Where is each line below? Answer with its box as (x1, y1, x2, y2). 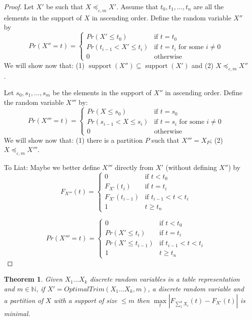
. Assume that (116, 1, 158, 11)
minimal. (4, 308, 31, 318)
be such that (46, 1, 83, 11)
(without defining (165, 162, 217, 172)
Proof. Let (4, 1, 34, 11)
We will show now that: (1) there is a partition (4, 135, 143, 145)
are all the (193, 1, 224, 11)
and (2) (191, 60, 214, 70)
